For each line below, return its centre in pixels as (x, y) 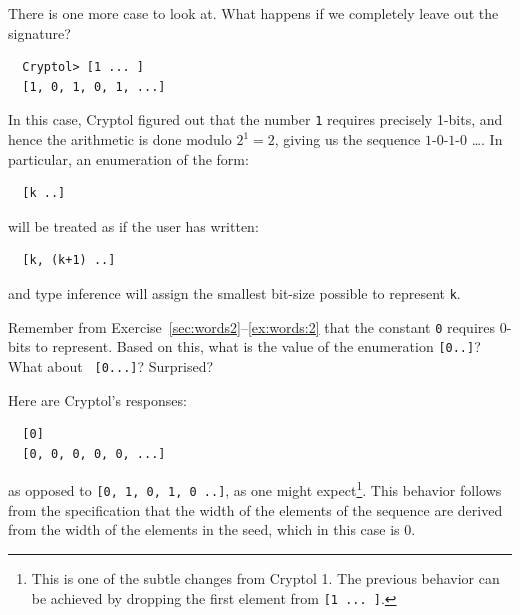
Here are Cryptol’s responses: (97, 399)
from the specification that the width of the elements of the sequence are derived (255, 509)
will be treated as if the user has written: (133, 225)
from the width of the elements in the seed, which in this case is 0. (212, 529)
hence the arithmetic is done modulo (120, 139)
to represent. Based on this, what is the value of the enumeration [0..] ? (258, 346)
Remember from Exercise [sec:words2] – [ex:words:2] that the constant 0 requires (252, 326)
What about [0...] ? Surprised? (111, 365)
